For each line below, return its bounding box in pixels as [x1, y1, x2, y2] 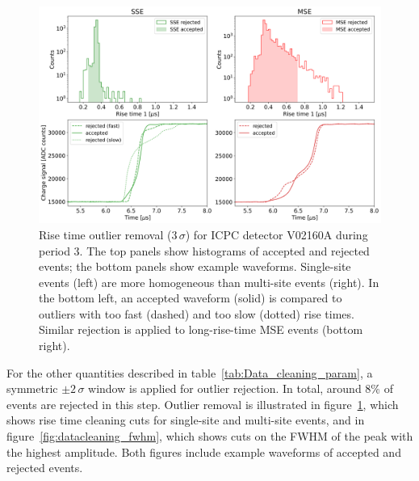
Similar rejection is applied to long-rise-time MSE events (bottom [39, 321, 363, 338]
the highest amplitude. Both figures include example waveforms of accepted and [6, 443, 401, 460]
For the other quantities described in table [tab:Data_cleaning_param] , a [6, 364, 373, 381]
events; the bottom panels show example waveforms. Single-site [39, 258, 351, 275]
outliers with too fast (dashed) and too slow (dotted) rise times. [39, 305, 354, 322]
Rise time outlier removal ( [39, 226, 172, 243]
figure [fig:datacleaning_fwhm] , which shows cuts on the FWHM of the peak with [6, 428, 413, 445]
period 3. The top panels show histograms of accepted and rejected [39, 242, 370, 259]
